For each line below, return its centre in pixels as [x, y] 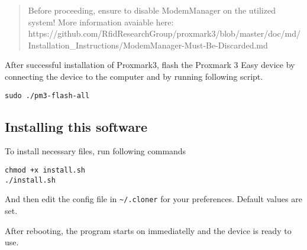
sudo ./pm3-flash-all [47, 95]
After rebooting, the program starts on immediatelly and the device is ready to [148, 230]
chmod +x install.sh [45, 171]
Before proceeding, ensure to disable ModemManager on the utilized [152, 10]
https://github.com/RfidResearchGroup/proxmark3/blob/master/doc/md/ [164, 33]
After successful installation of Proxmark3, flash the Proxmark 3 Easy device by [150, 65]
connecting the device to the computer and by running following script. [134, 76]
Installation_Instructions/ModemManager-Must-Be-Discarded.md [148, 45]
